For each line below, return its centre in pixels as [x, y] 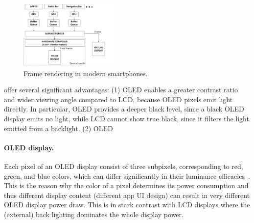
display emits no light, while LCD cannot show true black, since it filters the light [127, 119]
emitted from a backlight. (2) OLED [58, 128]
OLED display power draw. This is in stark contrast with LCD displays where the [127, 205]
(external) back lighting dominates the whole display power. [94, 214]
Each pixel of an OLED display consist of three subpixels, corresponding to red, [124, 166]
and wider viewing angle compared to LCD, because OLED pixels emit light [118, 99]
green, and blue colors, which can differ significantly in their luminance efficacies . [127, 176]
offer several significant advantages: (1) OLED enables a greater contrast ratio [121, 90]
